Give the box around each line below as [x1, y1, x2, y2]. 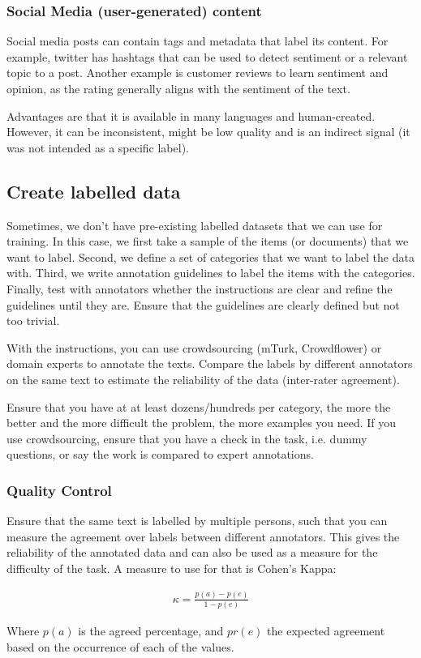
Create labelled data [6, 178, 181, 203]
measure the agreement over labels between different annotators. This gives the [6, 528, 400, 545]
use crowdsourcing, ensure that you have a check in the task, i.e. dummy [6, 429, 367, 446]
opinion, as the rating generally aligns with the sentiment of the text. [6, 80, 350, 96]
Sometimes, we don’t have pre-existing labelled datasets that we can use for [6, 216, 383, 233]
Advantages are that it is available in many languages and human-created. [6, 107, 376, 124]
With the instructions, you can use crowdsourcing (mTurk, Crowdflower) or [6, 339, 382, 356]
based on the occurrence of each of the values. [6, 638, 234, 655]
